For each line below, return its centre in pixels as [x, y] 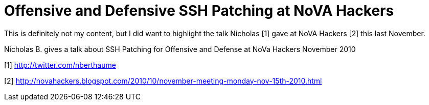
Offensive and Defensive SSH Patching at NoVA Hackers [199, 11]
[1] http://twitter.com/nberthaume [60, 65]
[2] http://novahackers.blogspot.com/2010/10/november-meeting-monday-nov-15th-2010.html [163, 81]
